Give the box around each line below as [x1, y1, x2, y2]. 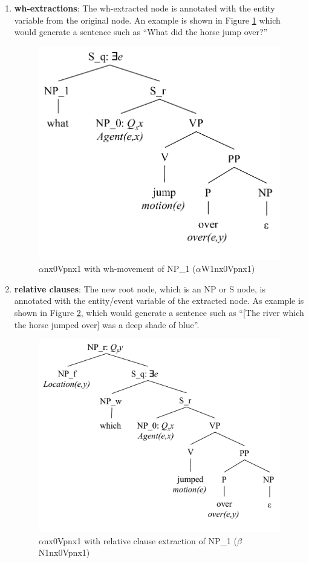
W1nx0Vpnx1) [201, 262, 255, 275]
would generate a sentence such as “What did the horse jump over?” [14, 25, 268, 38]
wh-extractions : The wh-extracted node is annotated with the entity [14, 2, 275, 14]
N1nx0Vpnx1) [38, 546, 90, 559]
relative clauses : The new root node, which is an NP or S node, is [14, 282, 265, 295]
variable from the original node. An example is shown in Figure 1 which [14, 13, 281, 26]
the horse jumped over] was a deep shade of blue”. [14, 318, 200, 331]
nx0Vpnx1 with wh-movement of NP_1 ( [44, 262, 196, 275]
